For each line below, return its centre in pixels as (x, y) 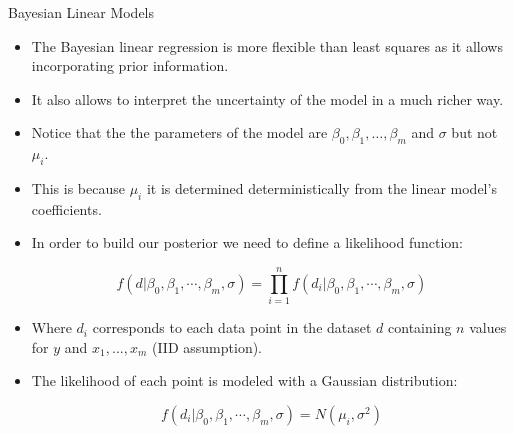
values (488, 327)
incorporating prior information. (130, 65)
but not (474, 132)
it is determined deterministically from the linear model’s (321, 187)
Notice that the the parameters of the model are (179, 132)
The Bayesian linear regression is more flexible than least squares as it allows (267, 45)
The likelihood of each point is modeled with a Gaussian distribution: (244, 380)
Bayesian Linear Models (81, 12)
